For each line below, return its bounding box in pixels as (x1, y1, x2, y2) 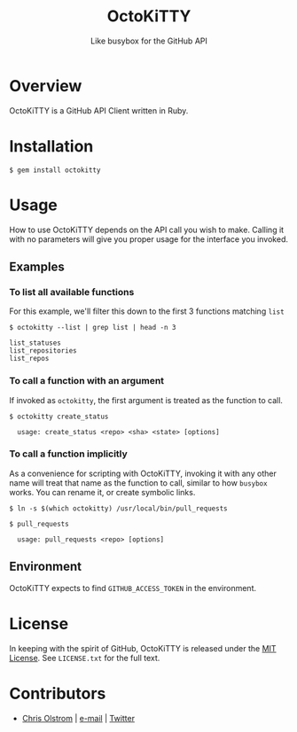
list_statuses (9, 339, 62, 347)
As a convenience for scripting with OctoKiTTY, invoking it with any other (9, 468, 277, 479)
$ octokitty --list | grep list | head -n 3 (9, 323, 176, 332)
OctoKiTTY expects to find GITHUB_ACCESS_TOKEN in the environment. (9, 582, 257, 593)
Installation (9, 136, 94, 156)
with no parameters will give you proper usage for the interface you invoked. (9, 233, 288, 245)
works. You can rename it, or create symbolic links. (9, 487, 196, 497)
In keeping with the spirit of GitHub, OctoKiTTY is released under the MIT (9, 642, 277, 653)
